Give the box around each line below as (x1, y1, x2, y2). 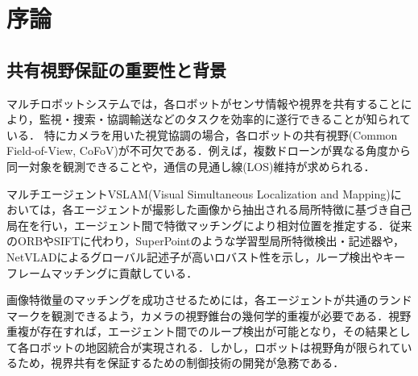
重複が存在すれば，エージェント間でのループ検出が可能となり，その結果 (6, 323, 388, 340)
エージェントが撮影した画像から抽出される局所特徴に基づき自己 (73, 201, 412, 218)
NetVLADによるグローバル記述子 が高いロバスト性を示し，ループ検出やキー (6, 248, 406, 265)
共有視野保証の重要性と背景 (6, 56, 226, 81)
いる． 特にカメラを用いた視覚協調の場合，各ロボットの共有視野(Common (6, 126, 398, 143)
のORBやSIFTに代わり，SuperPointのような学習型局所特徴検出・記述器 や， (6, 232, 404, 249)
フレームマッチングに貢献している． (6, 264, 198, 281)
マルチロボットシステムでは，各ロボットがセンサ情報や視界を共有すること (6, 94, 401, 111)
